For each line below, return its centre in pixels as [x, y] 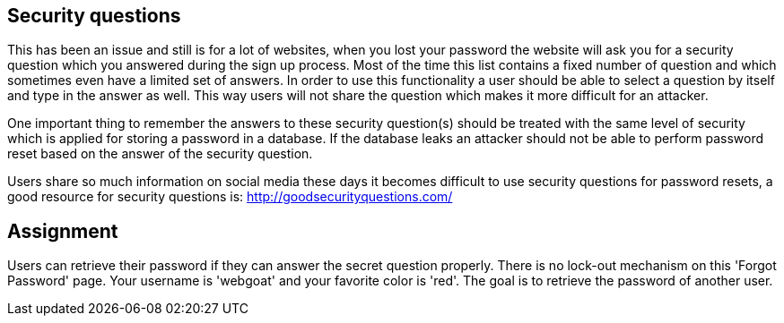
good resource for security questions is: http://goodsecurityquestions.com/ [230, 197]
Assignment [63, 231]
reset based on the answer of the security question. [160, 154]
